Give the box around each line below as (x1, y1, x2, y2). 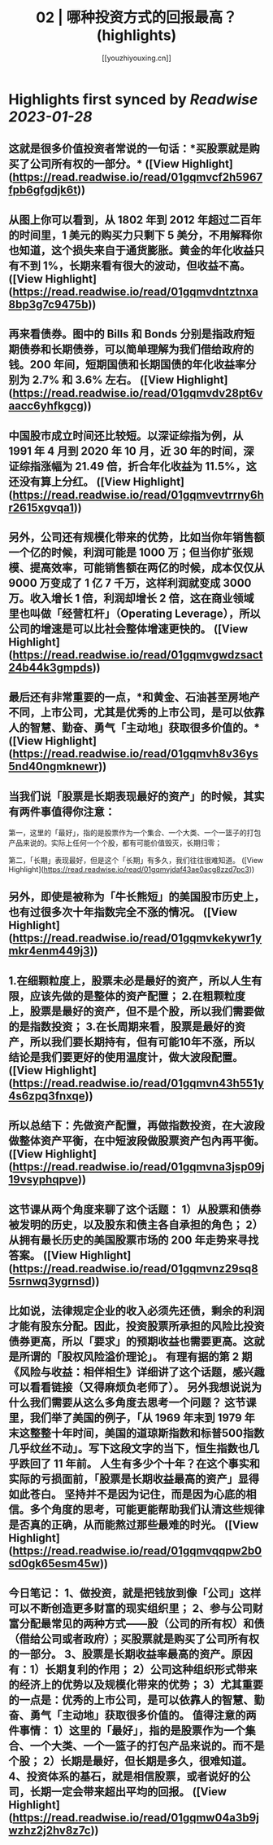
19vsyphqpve (8, 1173, 79, 1187)
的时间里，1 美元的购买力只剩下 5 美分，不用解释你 (8, 228, 262, 242)
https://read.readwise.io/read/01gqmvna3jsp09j (11, 1160, 265, 1174)
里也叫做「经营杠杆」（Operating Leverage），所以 (8, 606, 262, 620)
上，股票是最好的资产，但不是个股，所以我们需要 (8, 1004, 254, 1018)
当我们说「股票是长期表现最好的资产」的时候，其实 (8, 789, 265, 804)
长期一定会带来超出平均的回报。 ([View (29, 1785, 227, 1799)
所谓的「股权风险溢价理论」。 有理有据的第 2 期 (19, 1350, 253, 1364)
